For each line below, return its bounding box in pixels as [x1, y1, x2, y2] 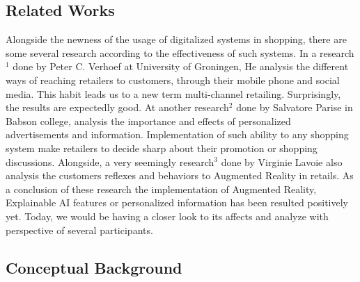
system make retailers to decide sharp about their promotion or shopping [6, 140, 318, 155]
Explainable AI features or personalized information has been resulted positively [6, 195, 348, 210]
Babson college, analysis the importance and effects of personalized [6, 113, 291, 128]
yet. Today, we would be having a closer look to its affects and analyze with [6, 208, 329, 223]
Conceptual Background [6, 256, 182, 278]
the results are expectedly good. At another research [6, 100, 229, 115]
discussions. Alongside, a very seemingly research [6, 154, 214, 169]
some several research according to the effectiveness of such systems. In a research [6, 45, 354, 60]
